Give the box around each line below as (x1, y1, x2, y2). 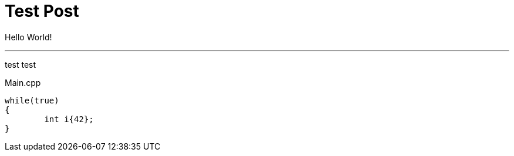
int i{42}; (44, 114, 94, 124)
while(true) (5, 95, 59, 105)
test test (5, 59, 36, 70)
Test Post (5, 1, 79, 21)
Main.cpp (5, 77, 41, 88)
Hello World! (5, 32, 52, 42)
